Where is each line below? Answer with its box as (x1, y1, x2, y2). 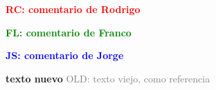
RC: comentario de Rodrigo (6, 2, 141, 16)
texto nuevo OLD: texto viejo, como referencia (6, 71, 210, 85)
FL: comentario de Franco (6, 25, 132, 39)
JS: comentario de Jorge (6, 48, 124, 63)
